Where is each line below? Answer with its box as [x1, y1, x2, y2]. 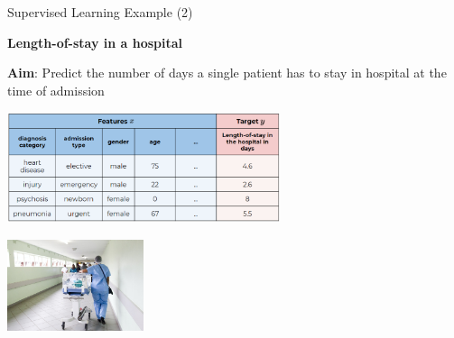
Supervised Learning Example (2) [7, 3, 193, 21]
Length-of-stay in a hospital [7, 32, 183, 51]
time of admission [7, 80, 105, 99]
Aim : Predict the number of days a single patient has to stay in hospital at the [7, 63, 447, 82]
